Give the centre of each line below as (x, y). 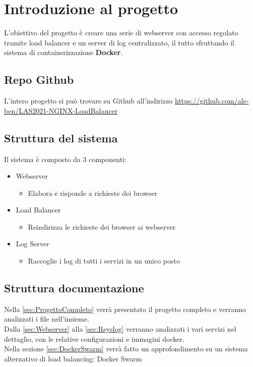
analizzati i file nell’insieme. (47, 319)
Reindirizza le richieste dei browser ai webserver (102, 226)
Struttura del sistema (61, 138)
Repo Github (39, 80)
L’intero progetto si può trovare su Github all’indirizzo (88, 101)
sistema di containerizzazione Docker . (64, 52)
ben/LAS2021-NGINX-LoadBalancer (61, 110)
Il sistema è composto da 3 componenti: (65, 159)
